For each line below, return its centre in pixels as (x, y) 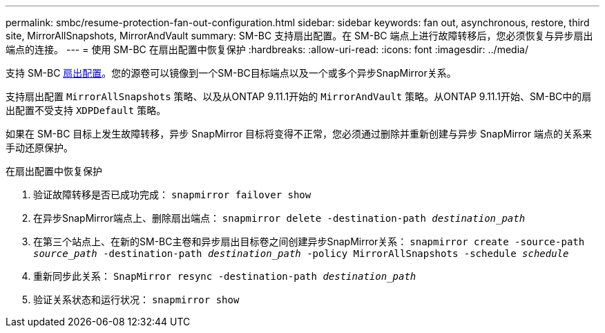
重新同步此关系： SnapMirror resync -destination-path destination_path (225, 276)
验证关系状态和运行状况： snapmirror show (136, 299)
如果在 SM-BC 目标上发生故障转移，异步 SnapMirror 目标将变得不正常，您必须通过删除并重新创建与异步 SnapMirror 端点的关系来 (299, 134)
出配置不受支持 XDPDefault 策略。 (86, 110)
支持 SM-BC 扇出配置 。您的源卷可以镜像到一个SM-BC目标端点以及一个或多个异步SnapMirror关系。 (231, 73)
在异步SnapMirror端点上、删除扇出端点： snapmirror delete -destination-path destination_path (279, 218)
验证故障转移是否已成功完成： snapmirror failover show (172, 194)
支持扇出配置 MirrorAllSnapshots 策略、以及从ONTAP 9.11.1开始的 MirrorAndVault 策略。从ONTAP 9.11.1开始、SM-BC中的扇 (299, 96)
